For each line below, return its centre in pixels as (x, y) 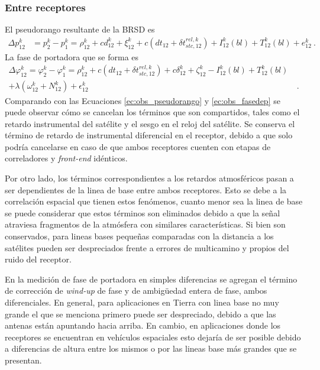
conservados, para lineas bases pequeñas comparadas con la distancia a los (139, 236)
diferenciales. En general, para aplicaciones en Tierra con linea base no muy (142, 302)
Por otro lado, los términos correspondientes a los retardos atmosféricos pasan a (149, 178)
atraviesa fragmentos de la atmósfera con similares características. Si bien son (145, 224)
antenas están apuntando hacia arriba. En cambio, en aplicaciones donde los (143, 325)
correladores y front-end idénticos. (66, 158)
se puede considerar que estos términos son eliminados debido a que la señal (143, 212)
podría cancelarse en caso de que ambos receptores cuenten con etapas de (138, 146)
